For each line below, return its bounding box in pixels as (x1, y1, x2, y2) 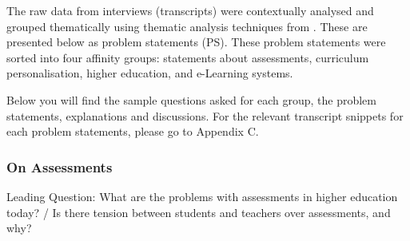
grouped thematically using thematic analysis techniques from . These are (6, 18, 368, 34)
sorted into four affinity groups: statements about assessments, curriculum (6, 49, 369, 65)
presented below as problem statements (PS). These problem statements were (6, 34, 386, 50)
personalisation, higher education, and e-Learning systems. (6, 65, 293, 81)
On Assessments (6, 156, 113, 176)
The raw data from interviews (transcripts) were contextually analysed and (6, 2, 374, 18)
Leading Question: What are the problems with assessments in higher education (6, 188, 398, 204)
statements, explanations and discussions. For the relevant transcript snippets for (6, 107, 404, 124)
